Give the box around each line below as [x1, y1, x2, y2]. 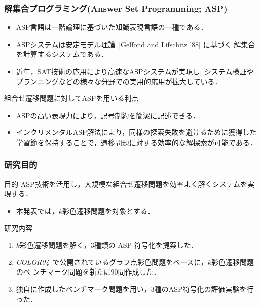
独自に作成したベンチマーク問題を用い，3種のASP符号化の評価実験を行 [16, 283, 254, 294]
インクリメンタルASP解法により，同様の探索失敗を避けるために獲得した [16, 127, 257, 138]
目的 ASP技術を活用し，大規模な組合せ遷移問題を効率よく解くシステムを [4, 178, 248, 189]
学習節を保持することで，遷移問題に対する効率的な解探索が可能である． [16, 137, 257, 147]
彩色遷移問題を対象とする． [62, 205, 155, 216]
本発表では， [16, 205, 59, 216]
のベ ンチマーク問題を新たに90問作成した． [16, 266, 161, 277]
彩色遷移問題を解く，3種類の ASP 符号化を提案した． [20, 240, 198, 250]
